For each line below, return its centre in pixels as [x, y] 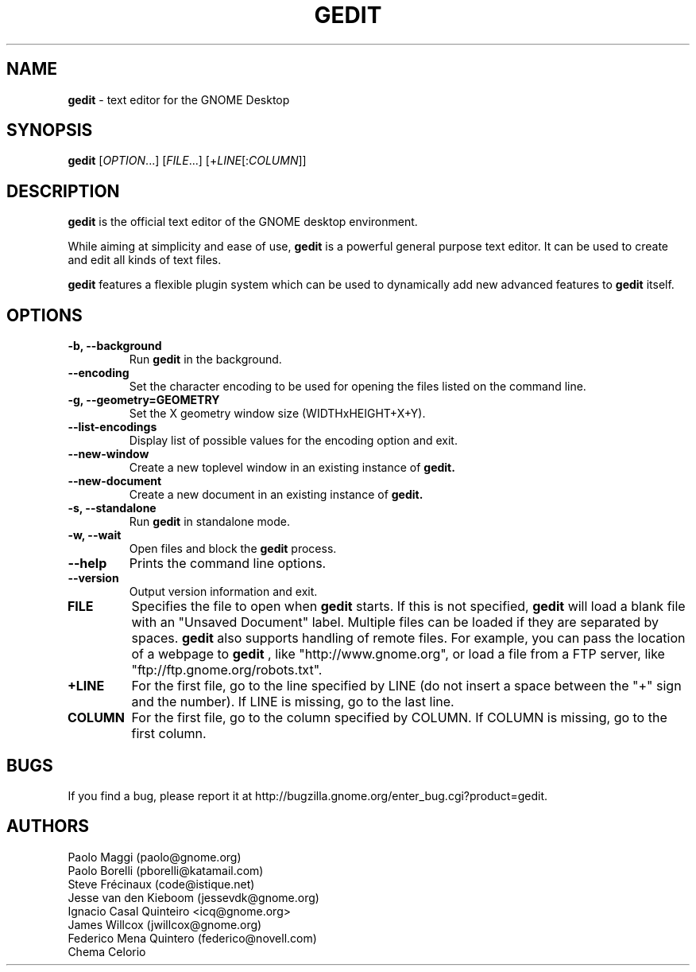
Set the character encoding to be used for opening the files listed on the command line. [358, 387]
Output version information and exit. [223, 592]
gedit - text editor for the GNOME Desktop [179, 99]
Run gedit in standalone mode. [209, 522]
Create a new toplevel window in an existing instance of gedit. [292, 468]
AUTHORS [48, 826]
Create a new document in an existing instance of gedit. [276, 495]
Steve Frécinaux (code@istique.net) [161, 884]
